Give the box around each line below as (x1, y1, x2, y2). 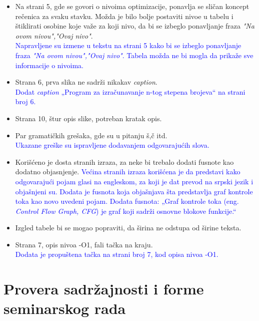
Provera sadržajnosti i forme (3, 278, 204, 299)
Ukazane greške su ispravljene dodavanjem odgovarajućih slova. (15, 140, 209, 150)
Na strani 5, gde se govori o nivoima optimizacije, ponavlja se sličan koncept (15, 1, 249, 11)
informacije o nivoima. (15, 60, 83, 70)
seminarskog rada (3, 298, 126, 318)
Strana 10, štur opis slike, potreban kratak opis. (15, 113, 162, 123)
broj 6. (15, 96, 36, 107)
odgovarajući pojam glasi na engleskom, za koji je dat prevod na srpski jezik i (15, 176, 253, 186)
